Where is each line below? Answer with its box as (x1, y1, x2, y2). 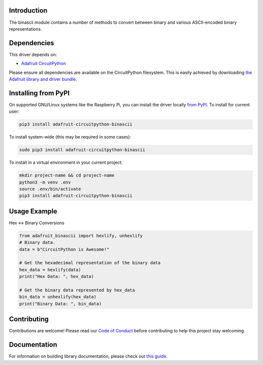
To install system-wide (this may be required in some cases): (9, 134, 131, 140)
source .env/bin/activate (19, 186, 81, 191)
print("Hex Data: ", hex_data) (19, 274, 94, 279)
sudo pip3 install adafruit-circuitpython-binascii (19, 147, 146, 153)
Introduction (9, 6, 48, 15)
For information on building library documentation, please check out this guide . (9, 353, 168, 359)
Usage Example (9, 207, 57, 215)
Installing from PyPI (9, 89, 70, 97)
